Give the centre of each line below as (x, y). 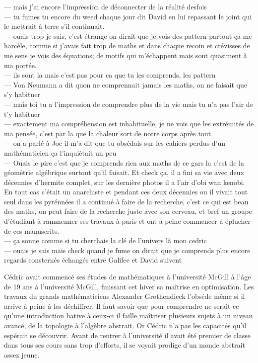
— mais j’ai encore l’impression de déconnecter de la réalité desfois (105, 6)
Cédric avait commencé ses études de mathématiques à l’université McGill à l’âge (128, 277)
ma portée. (20, 65)
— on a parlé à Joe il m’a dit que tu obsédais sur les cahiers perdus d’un (115, 143)
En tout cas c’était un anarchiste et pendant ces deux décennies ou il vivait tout (126, 192)
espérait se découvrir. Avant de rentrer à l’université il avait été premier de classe (127, 335)
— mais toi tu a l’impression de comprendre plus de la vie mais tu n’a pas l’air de (129, 104)
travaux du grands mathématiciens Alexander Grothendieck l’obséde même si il (125, 296)
